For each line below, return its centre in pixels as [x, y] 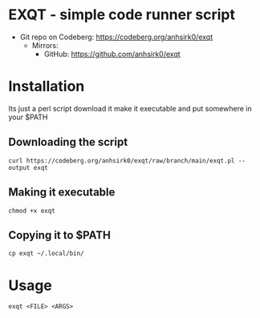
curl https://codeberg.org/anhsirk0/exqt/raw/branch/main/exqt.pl [122, 161]
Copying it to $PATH [59, 235]
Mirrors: [45, 45]
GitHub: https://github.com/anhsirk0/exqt [112, 54]
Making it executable [62, 193]
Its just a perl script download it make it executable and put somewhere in [130, 108]
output [19, 167]
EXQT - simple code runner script [122, 15]
